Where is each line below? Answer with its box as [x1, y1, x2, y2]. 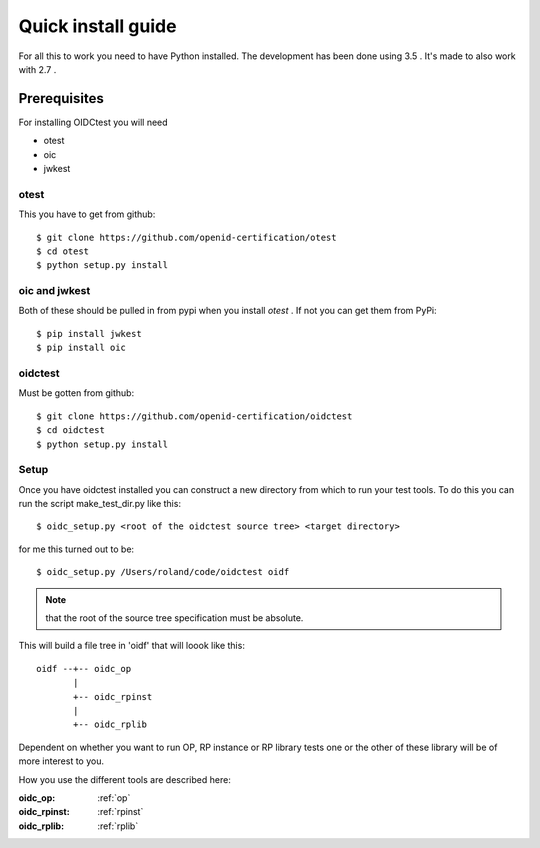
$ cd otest [36, 245, 90, 257]
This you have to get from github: [18, 208, 156, 220]
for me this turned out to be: [18, 543, 135, 555]
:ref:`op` [97, 791, 131, 804]
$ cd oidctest [36, 425, 105, 436]
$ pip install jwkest [36, 328, 142, 339]
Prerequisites [18, 90, 104, 107]
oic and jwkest [18, 284, 91, 298]
